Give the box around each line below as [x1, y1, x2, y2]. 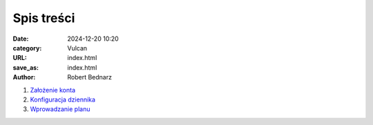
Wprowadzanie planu [30, 105, 90, 113]
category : [12, 44, 42, 52]
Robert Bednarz [67, 73, 112, 81]
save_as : [12, 63, 39, 72]
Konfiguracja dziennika [30, 95, 96, 104]
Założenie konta [30, 86, 76, 94]
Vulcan [67, 44, 88, 52]
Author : [12, 73, 36, 81]
